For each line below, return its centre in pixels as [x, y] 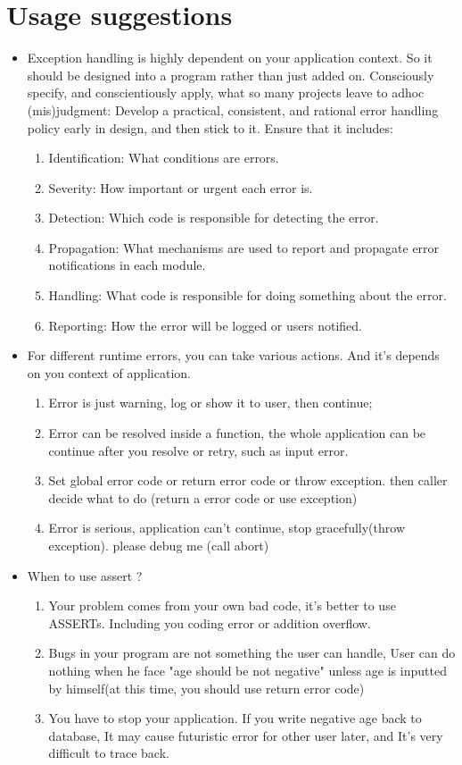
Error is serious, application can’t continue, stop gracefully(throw [227, 528]
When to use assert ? [85, 575]
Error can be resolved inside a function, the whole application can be [237, 433]
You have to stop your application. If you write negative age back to [235, 718]
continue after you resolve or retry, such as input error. [198, 450]
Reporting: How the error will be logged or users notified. [205, 325]
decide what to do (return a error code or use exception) [203, 497]
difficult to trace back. [109, 753]
